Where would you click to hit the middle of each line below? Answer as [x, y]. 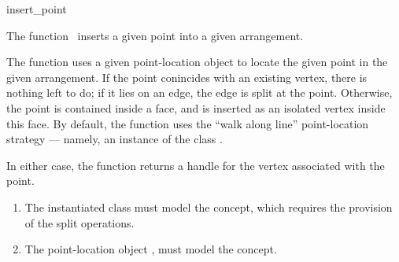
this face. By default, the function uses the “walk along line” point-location [188, 123]
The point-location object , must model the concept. [151, 249]
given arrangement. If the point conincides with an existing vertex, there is [187, 77]
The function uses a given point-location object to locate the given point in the [197, 62]
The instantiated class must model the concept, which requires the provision [209, 207]
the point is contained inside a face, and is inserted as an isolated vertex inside [196, 107]
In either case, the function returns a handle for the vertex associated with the [196, 165]
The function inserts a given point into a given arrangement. [155, 35]
